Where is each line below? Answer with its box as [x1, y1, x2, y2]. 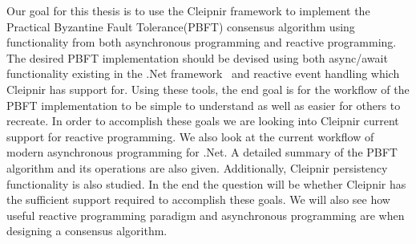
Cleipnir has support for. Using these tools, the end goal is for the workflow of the [6, 80, 410, 97]
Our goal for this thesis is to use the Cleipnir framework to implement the [6, 2, 370, 18]
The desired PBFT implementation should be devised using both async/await [6, 49, 388, 66]
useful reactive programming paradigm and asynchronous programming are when [6, 206, 405, 223]
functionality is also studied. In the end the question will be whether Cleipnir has [6, 175, 406, 192]
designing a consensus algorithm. [6, 222, 168, 239]
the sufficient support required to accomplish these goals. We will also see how [6, 191, 390, 208]
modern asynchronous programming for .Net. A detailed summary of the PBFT [6, 144, 398, 161]
